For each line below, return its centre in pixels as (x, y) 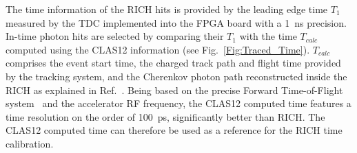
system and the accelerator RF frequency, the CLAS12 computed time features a (178, 103)
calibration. (30, 143)
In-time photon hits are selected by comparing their (115, 36)
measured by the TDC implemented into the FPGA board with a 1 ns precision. (176, 22)
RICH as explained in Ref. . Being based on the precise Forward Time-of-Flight (174, 90)
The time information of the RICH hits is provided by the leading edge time (167, 9)
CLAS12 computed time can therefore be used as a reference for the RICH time (174, 130)
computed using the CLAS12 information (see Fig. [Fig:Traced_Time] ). (158, 49)
